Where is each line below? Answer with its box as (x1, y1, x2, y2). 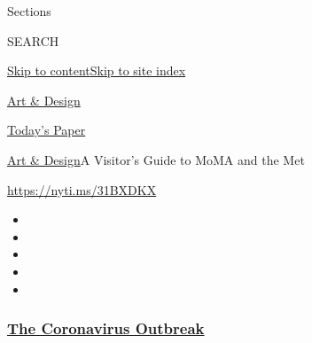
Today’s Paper (7, 121, 86, 139)
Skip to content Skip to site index (7, 61, 186, 80)
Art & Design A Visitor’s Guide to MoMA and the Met (7, 150, 305, 168)
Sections (7, 2, 51, 19)
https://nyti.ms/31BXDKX (7, 180, 157, 199)
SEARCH (7, 31, 59, 50)
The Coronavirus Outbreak (7, 317, 205, 339)
